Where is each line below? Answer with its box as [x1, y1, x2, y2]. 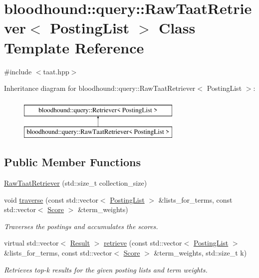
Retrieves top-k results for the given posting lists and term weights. [4, 264, 208, 275]
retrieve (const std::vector [103, 238, 182, 248]
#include [4, 66, 32, 76]
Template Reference [4, 37, 144, 57]
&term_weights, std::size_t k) [154, 248, 247, 258]
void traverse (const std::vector [4, 194, 98, 205]
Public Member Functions [4, 154, 141, 170]
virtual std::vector [4, 238, 59, 248]
